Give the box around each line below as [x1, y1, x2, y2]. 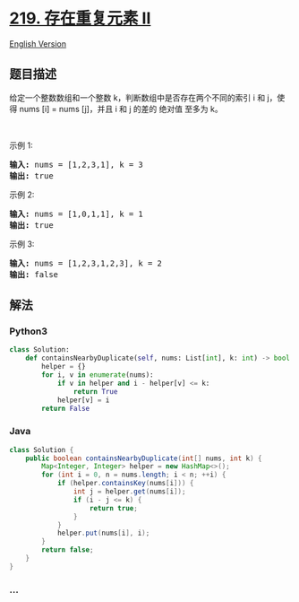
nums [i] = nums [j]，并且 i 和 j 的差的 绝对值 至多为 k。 [19, 103, 223, 114]
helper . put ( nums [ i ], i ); [56, 528, 150, 538]
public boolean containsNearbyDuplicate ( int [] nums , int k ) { [25, 454, 262, 463]
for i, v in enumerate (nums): [41, 371, 154, 380]
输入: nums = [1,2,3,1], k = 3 [9, 159, 143, 170]
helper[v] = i [56, 396, 110, 405]
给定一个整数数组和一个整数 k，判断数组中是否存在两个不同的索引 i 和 [9, 92, 266, 103]
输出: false [9, 269, 59, 279]
